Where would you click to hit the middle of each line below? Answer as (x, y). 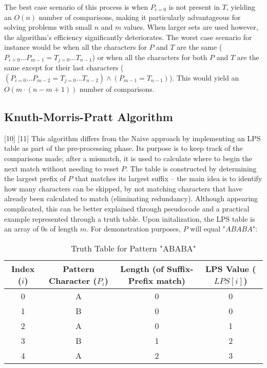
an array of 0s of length (41, 229)
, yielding (241, 7)
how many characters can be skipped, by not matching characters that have (123, 188)
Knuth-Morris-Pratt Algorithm (89, 117)
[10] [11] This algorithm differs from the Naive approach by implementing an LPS (132, 138)
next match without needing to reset (62, 168)
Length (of (142, 268)
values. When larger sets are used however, (191, 27)
